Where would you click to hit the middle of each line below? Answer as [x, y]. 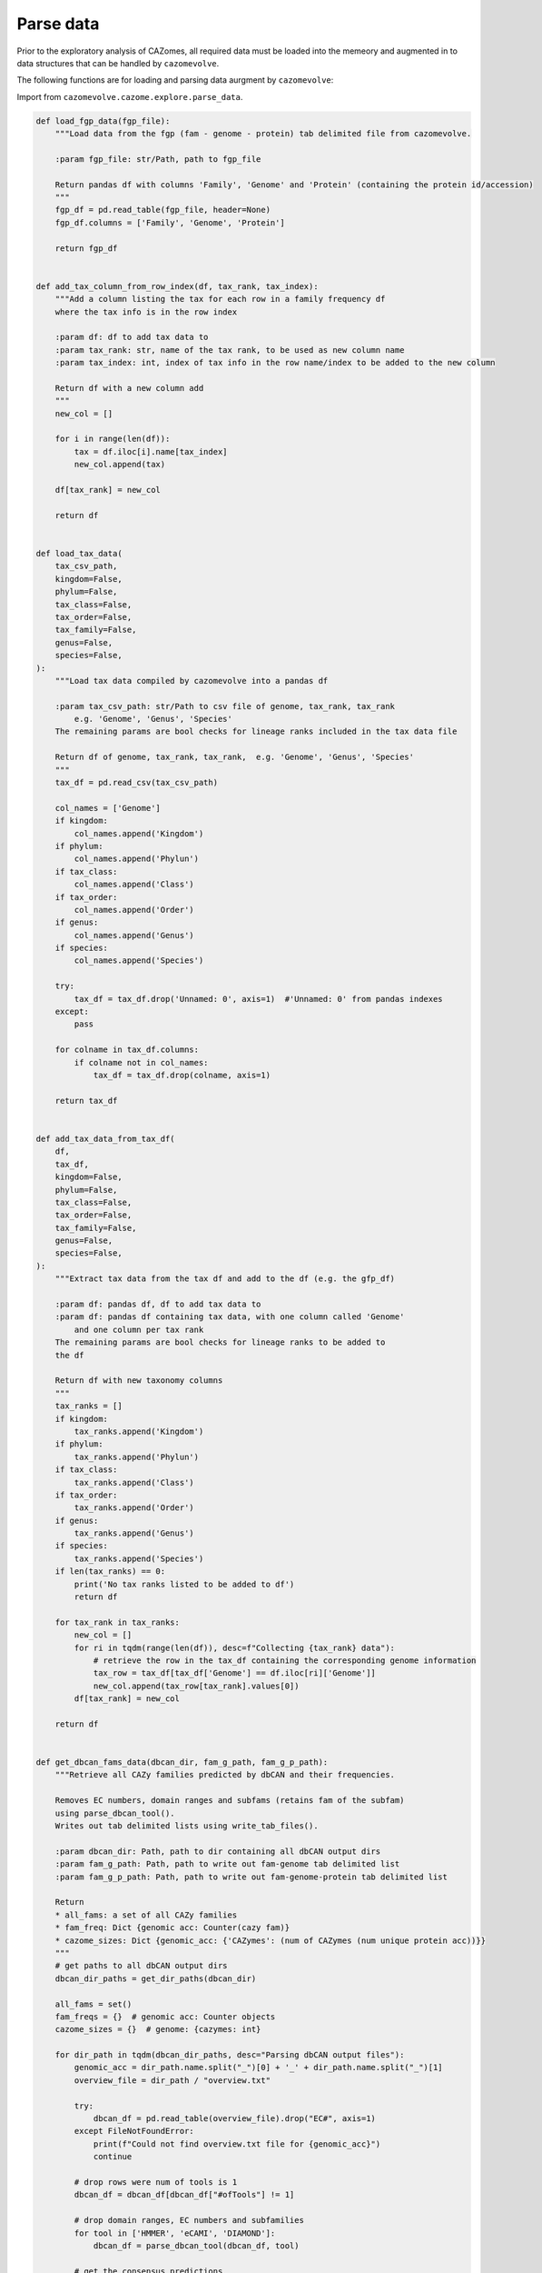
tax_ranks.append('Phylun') [137, 1457]
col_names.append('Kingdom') [139, 833]
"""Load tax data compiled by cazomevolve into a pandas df [192, 681]
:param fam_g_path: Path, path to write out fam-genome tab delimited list [227, 1864]
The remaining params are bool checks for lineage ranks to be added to [220, 1342]
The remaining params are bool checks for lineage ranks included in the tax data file [256, 731]
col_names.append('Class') [134, 885]
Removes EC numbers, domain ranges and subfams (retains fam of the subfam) [230, 1801]
